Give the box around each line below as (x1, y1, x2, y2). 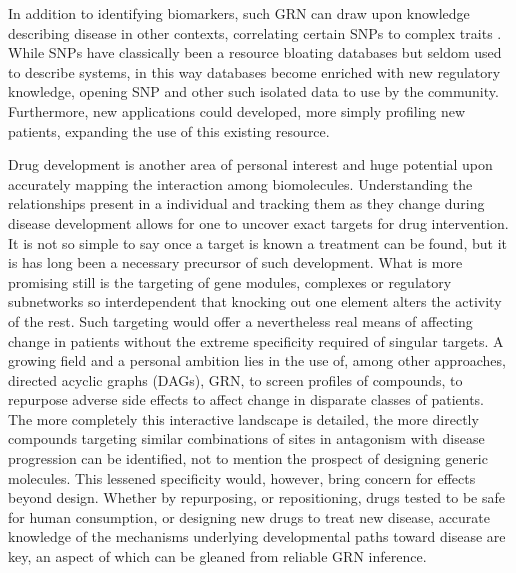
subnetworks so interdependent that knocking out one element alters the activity (8, 291, 502, 312)
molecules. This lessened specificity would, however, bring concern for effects (8, 467, 476, 488)
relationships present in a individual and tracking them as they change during (8, 193, 485, 214)
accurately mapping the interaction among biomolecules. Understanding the (8, 173, 473, 194)
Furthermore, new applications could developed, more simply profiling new (8, 100, 466, 121)
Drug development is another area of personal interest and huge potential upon (8, 154, 493, 175)
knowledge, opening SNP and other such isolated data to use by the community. (8, 81, 499, 102)
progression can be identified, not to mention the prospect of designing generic (8, 448, 488, 469)
